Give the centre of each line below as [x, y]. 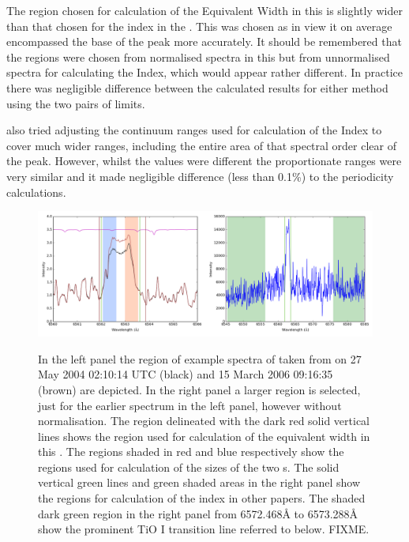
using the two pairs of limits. [76, 103]
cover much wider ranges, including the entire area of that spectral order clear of [201, 145]
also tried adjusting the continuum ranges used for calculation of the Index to [194, 130]
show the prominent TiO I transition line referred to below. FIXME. [204, 529]
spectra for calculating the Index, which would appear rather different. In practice [205, 72]
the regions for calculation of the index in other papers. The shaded [202, 498]
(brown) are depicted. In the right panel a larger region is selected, [199, 389]
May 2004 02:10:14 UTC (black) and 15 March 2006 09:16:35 [186, 374]
